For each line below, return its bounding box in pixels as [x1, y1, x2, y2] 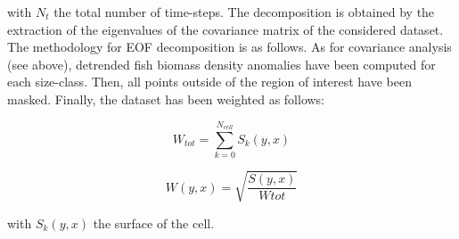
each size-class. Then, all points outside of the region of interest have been [7, 72, 412, 91]
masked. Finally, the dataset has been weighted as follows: [7, 89, 325, 108]
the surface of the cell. [93, 213, 215, 232]
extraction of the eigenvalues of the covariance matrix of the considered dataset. [7, 20, 444, 38]
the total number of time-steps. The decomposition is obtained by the [53, 3, 435, 21]
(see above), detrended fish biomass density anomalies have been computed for [7, 54, 436, 73]
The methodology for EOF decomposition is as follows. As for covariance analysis [7, 37, 452, 56]
